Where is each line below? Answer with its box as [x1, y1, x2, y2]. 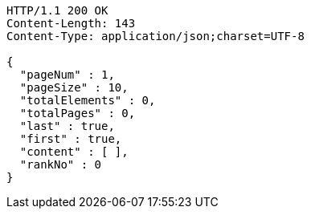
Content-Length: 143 [6, 17, 136, 30]
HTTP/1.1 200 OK [6, 4, 108, 17]
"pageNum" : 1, [19, 68, 115, 81]
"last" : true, [19, 120, 115, 132]
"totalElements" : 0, [19, 94, 156, 107]
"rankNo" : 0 [19, 158, 102, 171]
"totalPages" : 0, [19, 107, 136, 120]
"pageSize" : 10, [19, 81, 129, 94]
